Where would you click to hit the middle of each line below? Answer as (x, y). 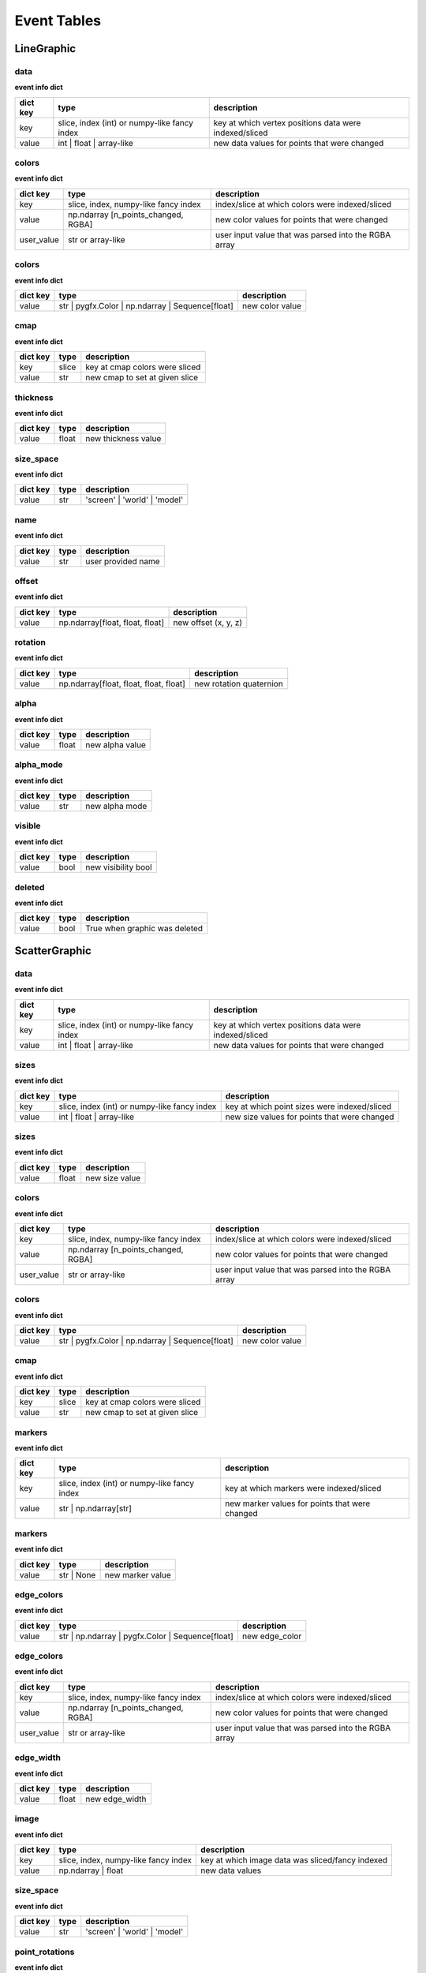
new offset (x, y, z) (208, 622)
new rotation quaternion (239, 683)
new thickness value (123, 439)
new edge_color (272, 1636)
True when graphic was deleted (144, 929)
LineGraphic (45, 49)
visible (28, 826)
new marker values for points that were (298, 1503)
